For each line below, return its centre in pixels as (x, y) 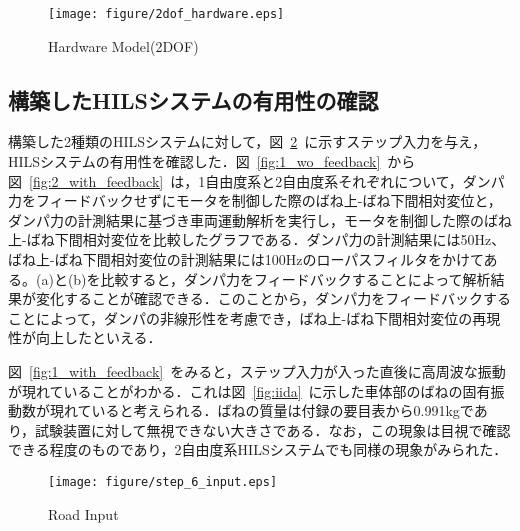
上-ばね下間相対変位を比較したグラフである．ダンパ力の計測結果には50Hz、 (257, 239)
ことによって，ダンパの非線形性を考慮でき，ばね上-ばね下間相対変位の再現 (254, 317)
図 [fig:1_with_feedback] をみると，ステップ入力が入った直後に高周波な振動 (257, 370)
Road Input (83, 513)
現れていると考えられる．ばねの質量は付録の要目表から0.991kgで (261, 410)
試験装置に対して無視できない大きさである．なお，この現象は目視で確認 (273, 429)
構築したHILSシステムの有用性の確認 (193, 99)
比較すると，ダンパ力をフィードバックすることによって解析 (295, 278)
